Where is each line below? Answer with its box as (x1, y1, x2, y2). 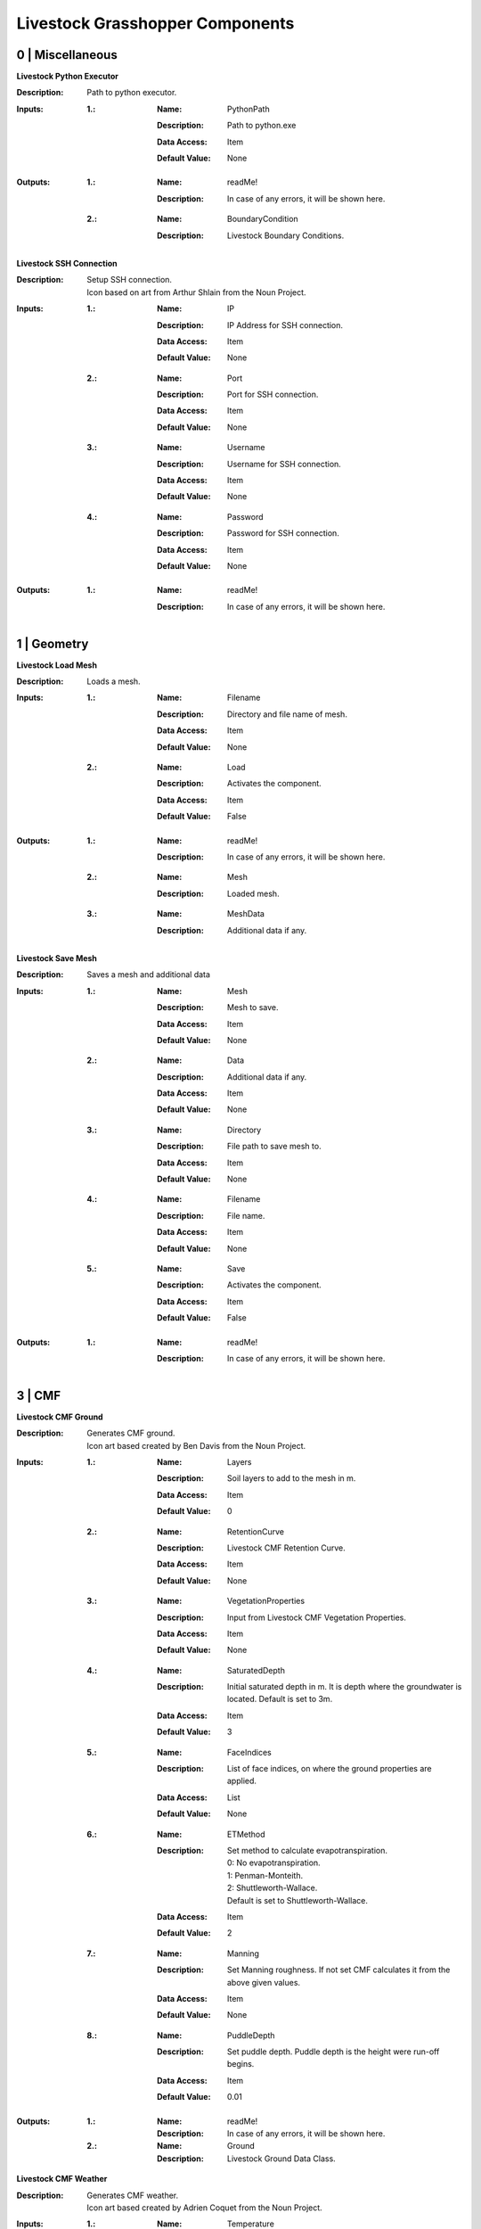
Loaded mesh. (227, 888, 280, 899)
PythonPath (227, 103, 271, 114)
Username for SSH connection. (227, 458, 342, 469)
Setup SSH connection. (86, 275, 173, 285)
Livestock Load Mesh (16, 660, 98, 670)
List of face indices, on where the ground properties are (227, 1764, 432, 1774)
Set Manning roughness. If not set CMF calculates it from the (227, 1964, 451, 1975)
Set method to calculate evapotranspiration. (227, 1845, 387, 1855)
